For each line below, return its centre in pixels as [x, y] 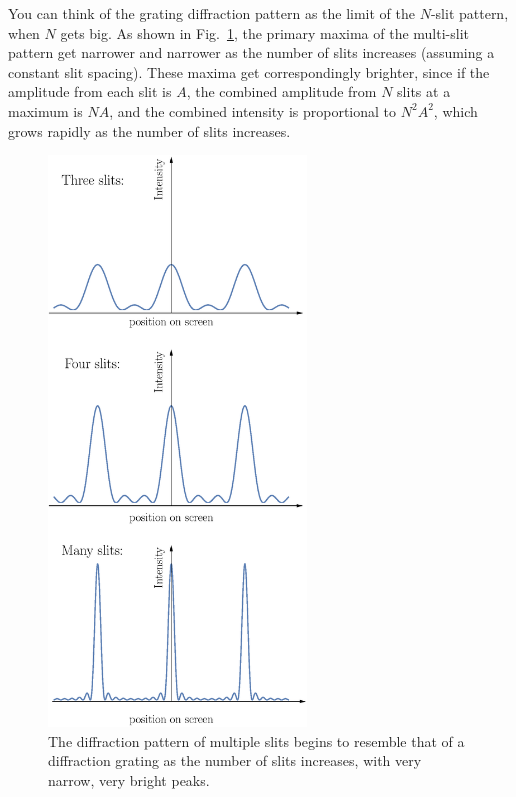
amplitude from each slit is [90, 91]
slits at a [424, 91]
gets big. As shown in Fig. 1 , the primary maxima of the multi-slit [264, 32]
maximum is [45, 110]
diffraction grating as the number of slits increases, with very [235, 760]
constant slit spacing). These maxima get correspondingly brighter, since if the [249, 71]
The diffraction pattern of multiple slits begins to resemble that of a [256, 740]
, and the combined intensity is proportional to [253, 110]
